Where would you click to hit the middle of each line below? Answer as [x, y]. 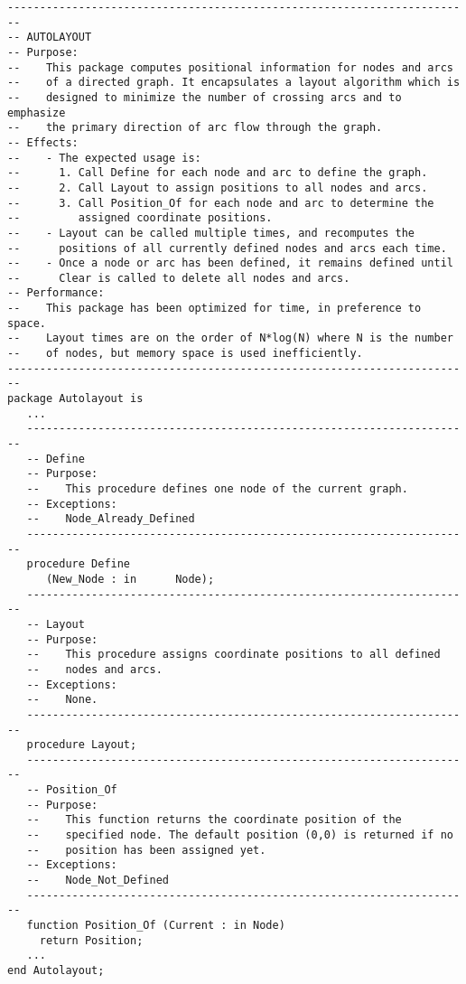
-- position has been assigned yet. [146, 850]
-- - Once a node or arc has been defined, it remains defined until [230, 263]
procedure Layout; [82, 745]
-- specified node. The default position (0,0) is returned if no [240, 835]
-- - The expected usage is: [104, 158]
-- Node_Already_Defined [111, 519]
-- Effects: [43, 142]
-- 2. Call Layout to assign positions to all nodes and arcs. [218, 187]
